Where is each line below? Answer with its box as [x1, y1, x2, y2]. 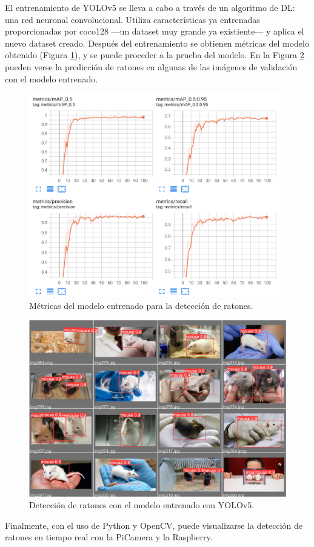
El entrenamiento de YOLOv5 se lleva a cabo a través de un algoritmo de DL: [5, 1, 295, 13]
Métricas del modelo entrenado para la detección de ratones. [29, 299, 253, 311]
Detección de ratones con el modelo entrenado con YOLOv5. [29, 499, 255, 511]
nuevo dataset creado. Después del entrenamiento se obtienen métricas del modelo [5, 36, 309, 49]
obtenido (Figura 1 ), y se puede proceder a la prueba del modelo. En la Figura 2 [5, 48, 304, 61]
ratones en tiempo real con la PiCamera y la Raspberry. [5, 531, 213, 543]
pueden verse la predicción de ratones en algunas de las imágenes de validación [5, 60, 298, 73]
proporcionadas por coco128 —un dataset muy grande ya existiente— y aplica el [5, 25, 304, 38]
